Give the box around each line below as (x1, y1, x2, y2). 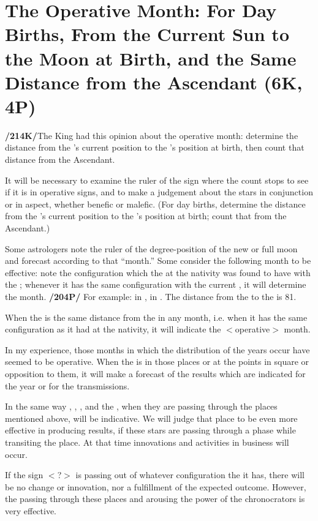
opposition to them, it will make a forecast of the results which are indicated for (5, 367, 306, 380)
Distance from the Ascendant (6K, (5, 69, 303, 94)
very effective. (5, 504, 57, 517)
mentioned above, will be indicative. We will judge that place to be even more (5, 411, 298, 424)
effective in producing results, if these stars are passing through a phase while (5, 424, 296, 437)
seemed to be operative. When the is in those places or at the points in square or (5, 355, 309, 368)
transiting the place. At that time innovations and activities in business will (5, 435, 289, 448)
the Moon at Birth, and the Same (5, 45, 297, 70)
